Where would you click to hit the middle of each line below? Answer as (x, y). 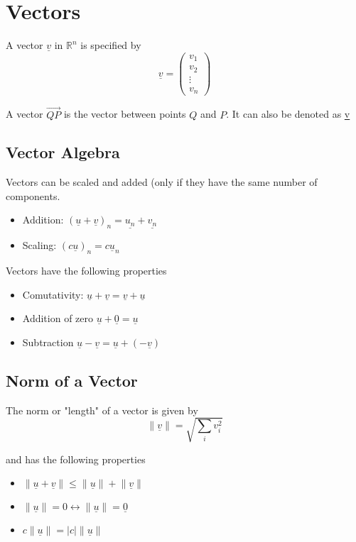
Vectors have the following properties (86, 271)
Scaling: (39, 245)
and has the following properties (76, 459)
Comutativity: (53, 294)
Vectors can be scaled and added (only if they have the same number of (162, 182)
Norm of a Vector (72, 380)
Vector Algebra (63, 152)
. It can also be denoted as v (288, 114)
